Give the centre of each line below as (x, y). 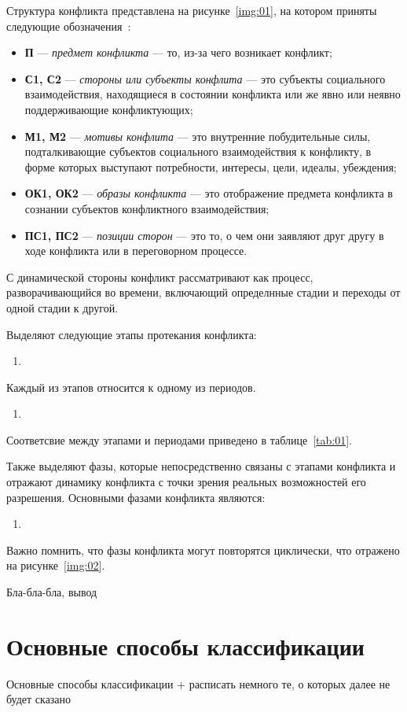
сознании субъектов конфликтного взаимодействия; (147, 208)
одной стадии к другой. (62, 307)
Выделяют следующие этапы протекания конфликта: (132, 334)
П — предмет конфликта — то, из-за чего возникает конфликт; (178, 52)
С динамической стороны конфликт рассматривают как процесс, (160, 277)
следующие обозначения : (69, 26)
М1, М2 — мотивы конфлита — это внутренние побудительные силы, (198, 136)
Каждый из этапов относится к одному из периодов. (131, 387)
